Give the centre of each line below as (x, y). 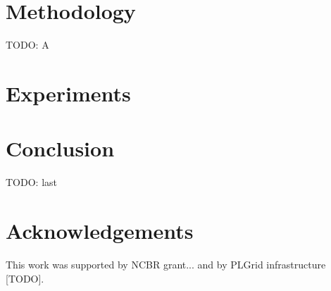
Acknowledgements (100, 230)
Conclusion (60, 148)
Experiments (68, 93)
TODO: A (27, 45)
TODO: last (31, 182)
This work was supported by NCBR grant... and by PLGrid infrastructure (166, 264)
